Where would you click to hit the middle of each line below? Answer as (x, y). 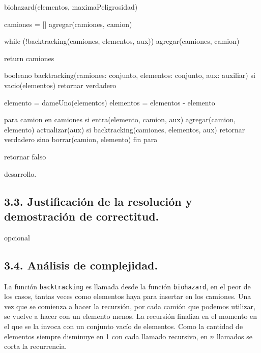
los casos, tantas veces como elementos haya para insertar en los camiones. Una (128, 296)
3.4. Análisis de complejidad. (81, 265)
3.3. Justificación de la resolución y (98, 201)
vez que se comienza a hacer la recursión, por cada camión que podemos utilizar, (130, 306)
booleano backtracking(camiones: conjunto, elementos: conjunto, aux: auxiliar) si (130, 75)
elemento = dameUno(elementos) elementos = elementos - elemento (110, 102)
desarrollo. (20, 173)
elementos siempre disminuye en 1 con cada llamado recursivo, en (106, 336)
